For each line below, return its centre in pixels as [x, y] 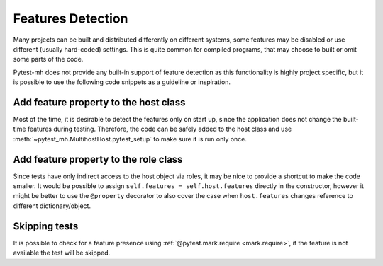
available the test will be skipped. [62, 253]
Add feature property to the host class [99, 102]
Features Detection [71, 18]
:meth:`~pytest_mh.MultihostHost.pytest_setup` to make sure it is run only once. [130, 139]
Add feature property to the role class [98, 159]
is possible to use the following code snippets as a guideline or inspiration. [122, 82]
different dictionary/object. [52, 206]
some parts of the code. [48, 59]
